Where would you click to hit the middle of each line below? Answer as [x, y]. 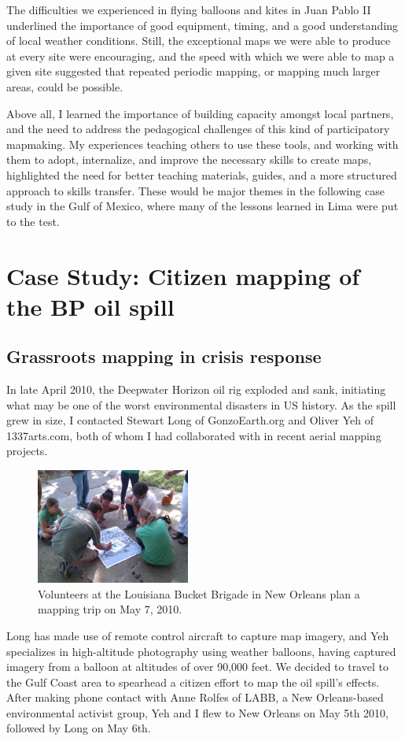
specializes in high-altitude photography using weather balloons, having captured [201, 651]
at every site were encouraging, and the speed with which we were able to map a [201, 56]
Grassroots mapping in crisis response [164, 356]
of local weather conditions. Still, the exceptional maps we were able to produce [199, 41]
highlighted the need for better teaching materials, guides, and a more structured [202, 174]
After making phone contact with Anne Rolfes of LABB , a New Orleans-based [195, 697]
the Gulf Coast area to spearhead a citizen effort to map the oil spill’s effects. [193, 682]
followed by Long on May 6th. [79, 728]
